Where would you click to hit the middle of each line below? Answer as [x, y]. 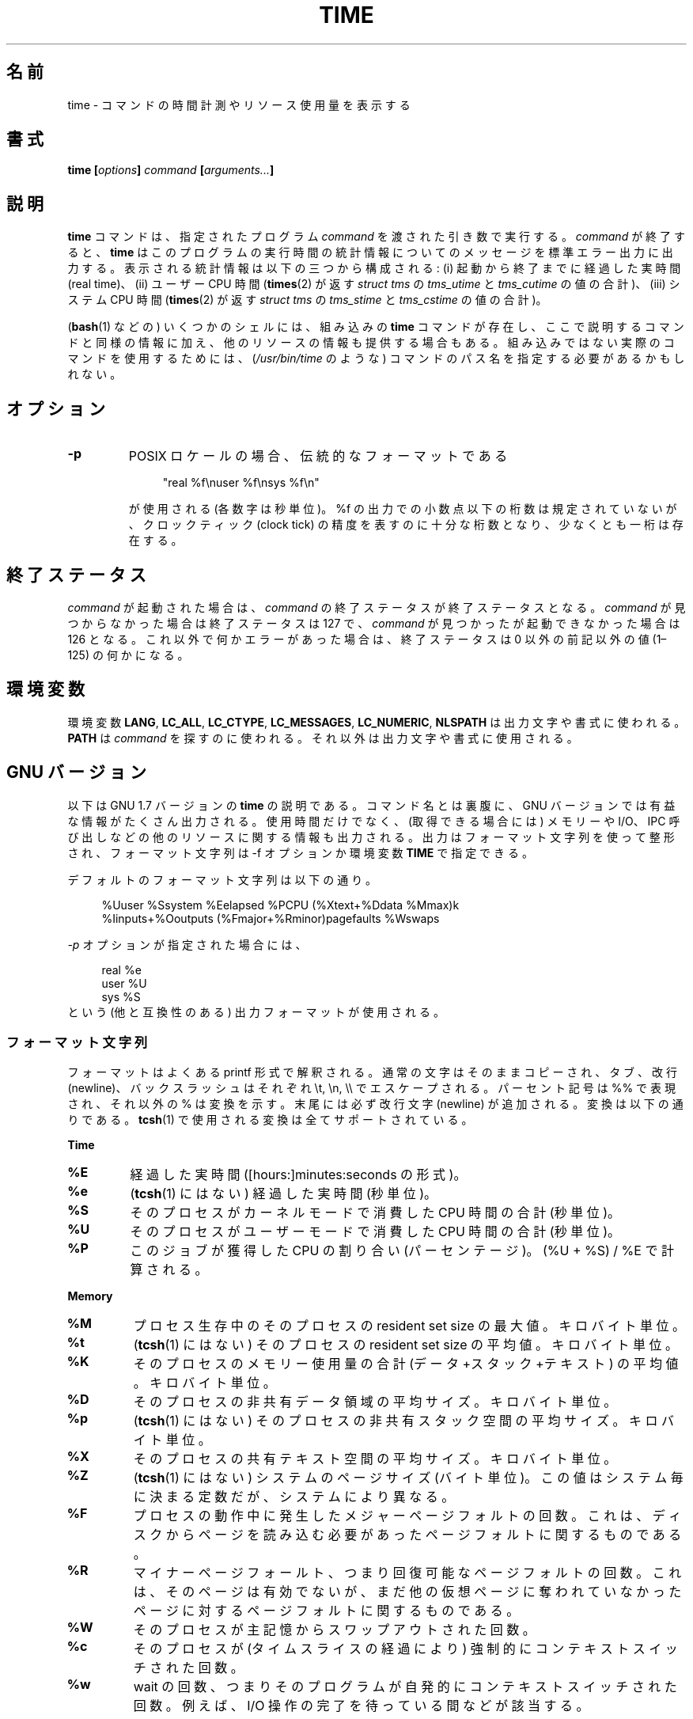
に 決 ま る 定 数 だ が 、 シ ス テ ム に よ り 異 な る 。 [294, 1497]
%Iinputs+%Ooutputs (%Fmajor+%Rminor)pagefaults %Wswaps [271, 918]
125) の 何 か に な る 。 [128, 655]
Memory [90, 1296]
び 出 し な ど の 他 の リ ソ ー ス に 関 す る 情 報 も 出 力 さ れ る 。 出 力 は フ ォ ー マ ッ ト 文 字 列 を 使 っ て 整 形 [371, 837]
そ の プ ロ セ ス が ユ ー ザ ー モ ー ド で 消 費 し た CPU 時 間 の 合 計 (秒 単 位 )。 [375, 1232]
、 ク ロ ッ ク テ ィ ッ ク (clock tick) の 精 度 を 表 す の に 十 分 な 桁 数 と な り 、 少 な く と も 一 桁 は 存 [406, 525]
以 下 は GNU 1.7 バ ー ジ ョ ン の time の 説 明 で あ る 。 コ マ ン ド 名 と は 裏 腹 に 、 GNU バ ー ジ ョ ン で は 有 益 [371, 805]
